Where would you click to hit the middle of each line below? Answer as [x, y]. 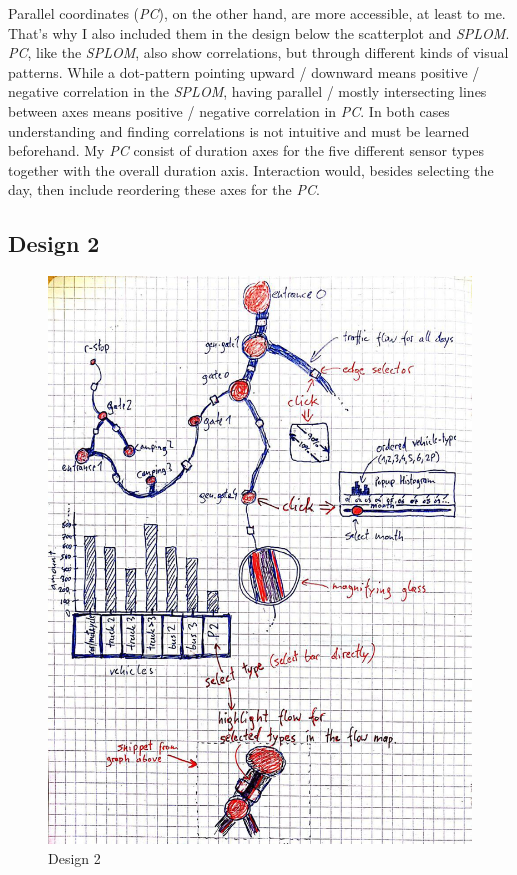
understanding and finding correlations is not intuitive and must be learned [239, 130]
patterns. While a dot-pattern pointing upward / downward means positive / [244, 71]
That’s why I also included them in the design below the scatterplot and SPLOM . [259, 32]
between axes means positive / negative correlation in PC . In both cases [229, 110]
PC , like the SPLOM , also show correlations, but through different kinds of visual [258, 52]
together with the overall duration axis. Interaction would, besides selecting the [251, 169]
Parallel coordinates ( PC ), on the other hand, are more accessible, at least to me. [257, 13]
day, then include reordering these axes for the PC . [164, 189]
